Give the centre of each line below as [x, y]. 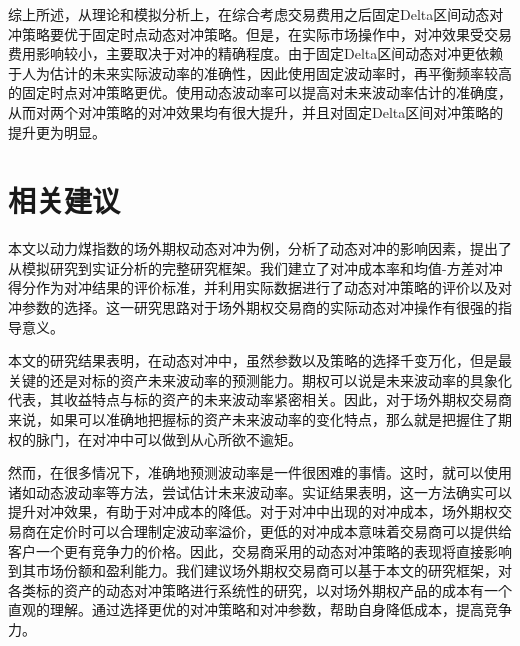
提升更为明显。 [57, 131]
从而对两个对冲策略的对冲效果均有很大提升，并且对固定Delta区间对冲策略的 [256, 111]
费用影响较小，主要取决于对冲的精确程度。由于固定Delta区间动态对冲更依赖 [256, 53]
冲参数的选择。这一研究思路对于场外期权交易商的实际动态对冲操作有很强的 [253, 307]
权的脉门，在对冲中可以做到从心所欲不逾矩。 [155, 438]
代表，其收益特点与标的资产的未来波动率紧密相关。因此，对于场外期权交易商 [260, 399]
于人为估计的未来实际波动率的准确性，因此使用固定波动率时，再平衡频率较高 [260, 72]
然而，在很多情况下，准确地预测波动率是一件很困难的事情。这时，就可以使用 [260, 472]
